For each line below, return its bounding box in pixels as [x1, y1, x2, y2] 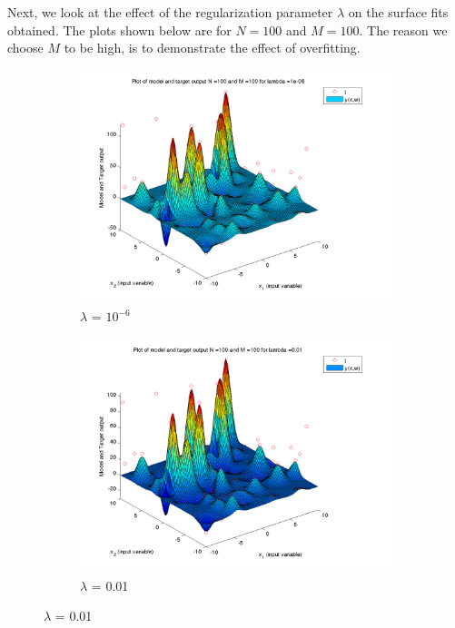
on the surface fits [348, 3, 449, 21]
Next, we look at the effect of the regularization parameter [7, 3, 333, 21]
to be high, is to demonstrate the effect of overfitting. [64, 38, 361, 57]
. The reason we [359, 20, 448, 39]
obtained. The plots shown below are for [7, 20, 232, 39]
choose [7, 38, 44, 57]
